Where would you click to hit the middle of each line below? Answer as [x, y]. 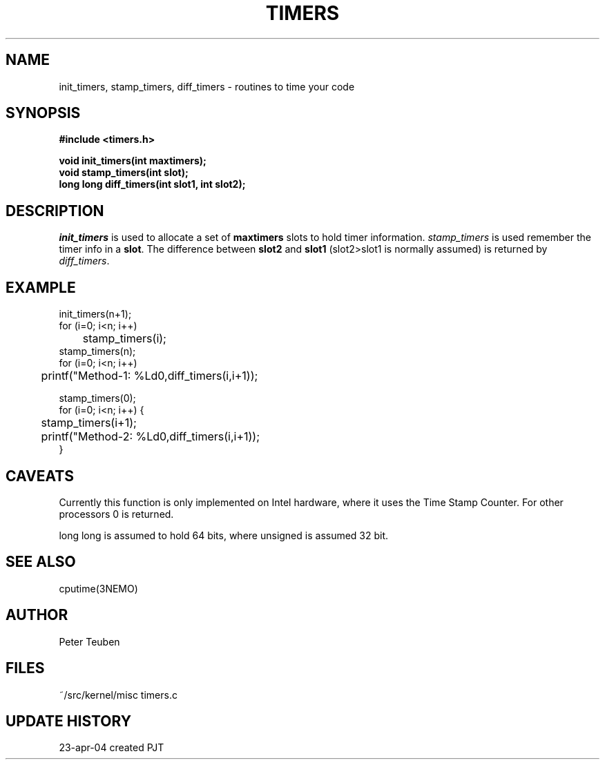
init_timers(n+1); [95, 314]
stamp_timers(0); [97, 398]
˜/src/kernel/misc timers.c [118, 695]
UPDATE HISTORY [69, 721]
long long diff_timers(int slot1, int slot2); [152, 184]
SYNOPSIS [43, 113]
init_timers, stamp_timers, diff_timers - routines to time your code [207, 86]
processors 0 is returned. [116, 514]
